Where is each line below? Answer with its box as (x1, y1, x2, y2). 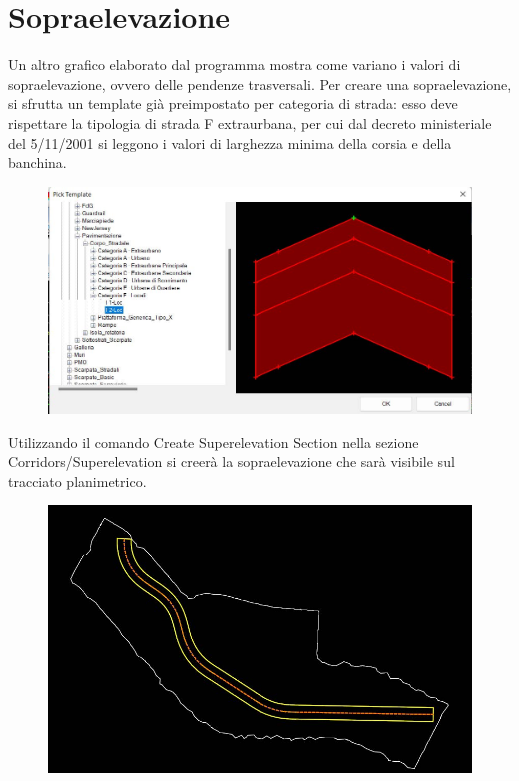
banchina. (8, 152, 67, 173)
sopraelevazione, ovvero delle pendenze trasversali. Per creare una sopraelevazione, (8, 73, 512, 94)
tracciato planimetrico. (8, 470, 147, 491)
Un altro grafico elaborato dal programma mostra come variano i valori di (8, 54, 461, 75)
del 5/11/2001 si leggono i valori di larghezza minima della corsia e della (8, 132, 452, 153)
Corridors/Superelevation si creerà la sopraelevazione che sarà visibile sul (8, 451, 455, 472)
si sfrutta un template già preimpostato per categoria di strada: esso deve (8, 93, 458, 114)
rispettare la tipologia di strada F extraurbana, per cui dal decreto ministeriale (8, 112, 492, 133)
